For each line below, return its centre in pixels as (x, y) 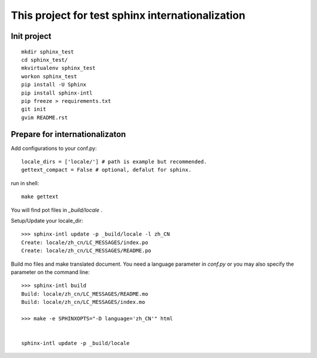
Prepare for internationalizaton (68, 134)
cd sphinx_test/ (45, 60)
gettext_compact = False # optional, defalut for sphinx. (107, 170)
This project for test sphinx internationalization (128, 15)
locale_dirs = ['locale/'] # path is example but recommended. (114, 161)
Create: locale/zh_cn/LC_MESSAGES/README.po (87, 251)
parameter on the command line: (50, 272)
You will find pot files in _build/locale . (57, 210)
